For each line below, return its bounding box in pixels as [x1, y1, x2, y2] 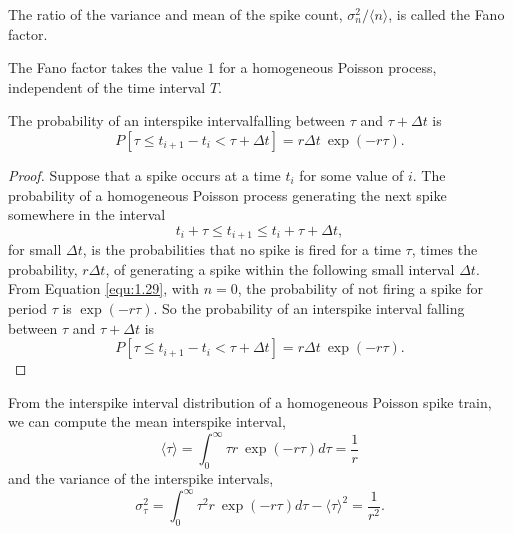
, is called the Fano [388, 4, 505, 24]
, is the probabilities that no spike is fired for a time [82, 239, 401, 260]
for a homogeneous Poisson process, [219, 57, 437, 78]
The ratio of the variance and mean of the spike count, [8, 4, 343, 24]
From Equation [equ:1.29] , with [8, 278, 200, 299]
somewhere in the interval [8, 204, 166, 225]
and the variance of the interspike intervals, [8, 468, 274, 489]
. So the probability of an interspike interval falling [153, 297, 465, 318]
